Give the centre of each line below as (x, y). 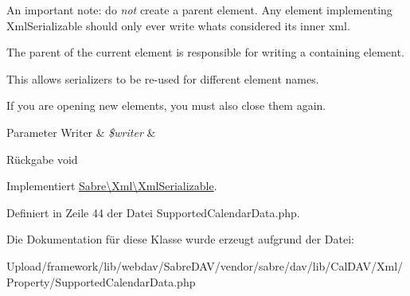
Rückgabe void (42, 159)
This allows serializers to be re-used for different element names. (163, 78)
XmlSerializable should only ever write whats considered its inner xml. (178, 25)
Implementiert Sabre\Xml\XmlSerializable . (112, 186)
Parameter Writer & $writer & (81, 132)
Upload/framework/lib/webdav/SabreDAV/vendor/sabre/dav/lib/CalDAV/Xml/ (205, 265)
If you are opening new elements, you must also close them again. (166, 105)
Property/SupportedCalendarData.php (101, 281)
